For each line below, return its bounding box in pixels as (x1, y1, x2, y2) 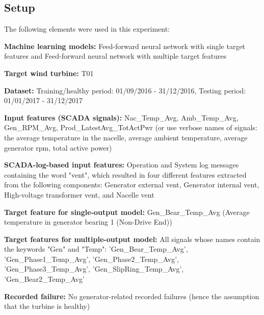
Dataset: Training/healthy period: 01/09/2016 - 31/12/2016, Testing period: (4, 85, 246, 95)
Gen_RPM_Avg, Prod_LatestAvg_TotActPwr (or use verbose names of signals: (4, 122, 257, 133)
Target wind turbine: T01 (4, 67, 94, 78)
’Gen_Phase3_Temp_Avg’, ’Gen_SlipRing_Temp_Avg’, (4, 263, 184, 274)
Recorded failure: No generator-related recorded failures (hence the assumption (4, 290, 259, 301)
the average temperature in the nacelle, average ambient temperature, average (4, 132, 248, 142)
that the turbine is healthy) (4, 301, 90, 311)
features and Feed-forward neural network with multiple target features (4, 51, 227, 61)
